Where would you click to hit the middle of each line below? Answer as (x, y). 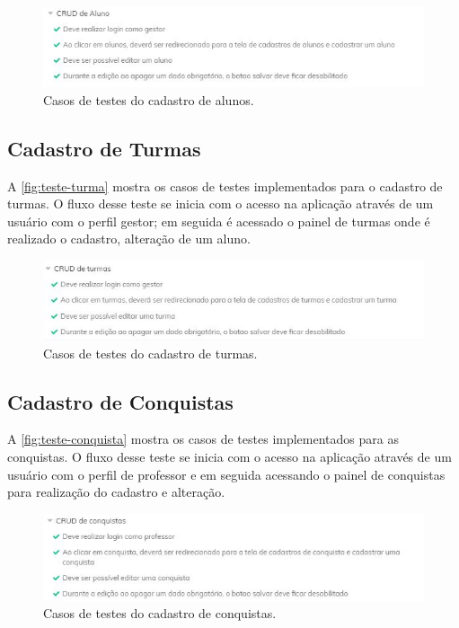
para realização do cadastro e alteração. (116, 492)
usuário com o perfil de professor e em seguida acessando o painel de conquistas (226, 474)
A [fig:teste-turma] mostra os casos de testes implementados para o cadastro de (225, 186)
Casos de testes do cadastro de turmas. (150, 353)
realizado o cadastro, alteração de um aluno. (129, 239)
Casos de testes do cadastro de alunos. (149, 99)
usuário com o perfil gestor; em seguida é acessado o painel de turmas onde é (219, 221)
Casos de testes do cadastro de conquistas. (160, 613)
